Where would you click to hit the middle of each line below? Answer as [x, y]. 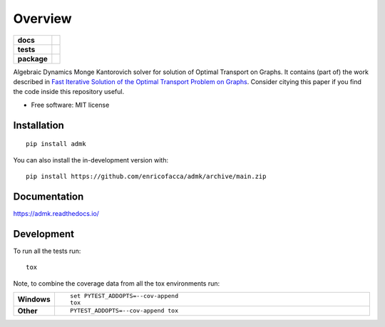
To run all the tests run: [47, 251]
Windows [34, 299]
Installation [38, 125]
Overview [42, 19]
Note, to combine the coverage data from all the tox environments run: [117, 283]
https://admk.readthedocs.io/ [56, 213]
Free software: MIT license [70, 105]
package [32, 58]
